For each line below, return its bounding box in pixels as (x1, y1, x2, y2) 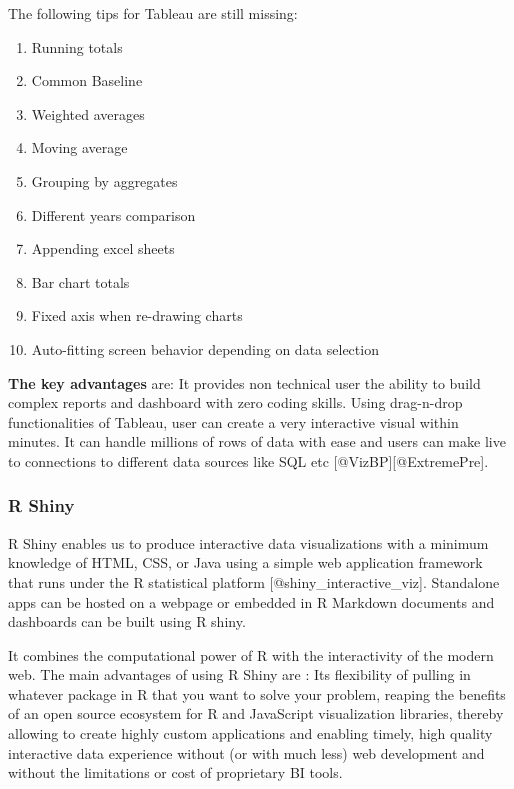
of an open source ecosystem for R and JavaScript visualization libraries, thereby (8, 703, 504, 724)
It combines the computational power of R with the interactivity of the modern (8, 644, 494, 665)
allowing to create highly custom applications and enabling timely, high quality (8, 723, 493, 744)
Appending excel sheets (31, 238, 175, 259)
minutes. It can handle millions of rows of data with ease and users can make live (8, 431, 506, 452)
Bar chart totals (31, 271, 130, 292)
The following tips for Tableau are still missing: (8, 3, 298, 23)
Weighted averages (31, 103, 145, 124)
